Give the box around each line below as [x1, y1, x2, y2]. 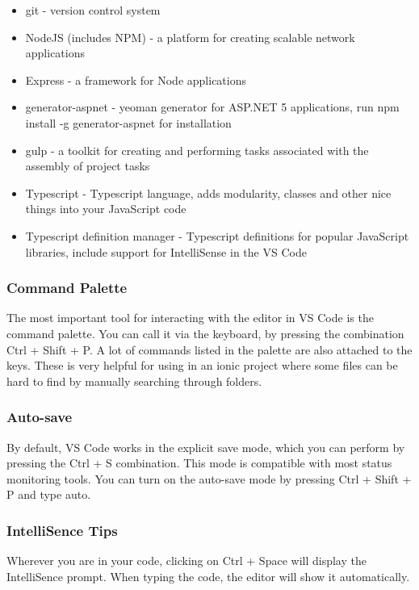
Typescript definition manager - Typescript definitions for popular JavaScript [25, 227, 409, 244]
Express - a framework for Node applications [25, 71, 246, 88]
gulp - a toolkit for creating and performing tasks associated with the [25, 141, 369, 158]
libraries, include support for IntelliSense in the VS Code [25, 243, 307, 260]
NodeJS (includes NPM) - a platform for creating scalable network [25, 28, 355, 45]
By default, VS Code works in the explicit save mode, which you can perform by [6, 438, 405, 455]
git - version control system [25, 2, 161, 18]
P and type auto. [6, 486, 91, 503]
